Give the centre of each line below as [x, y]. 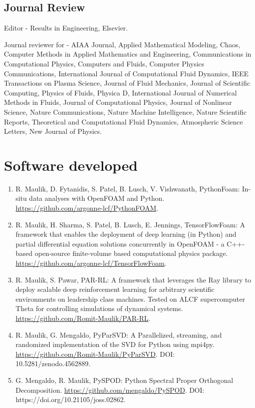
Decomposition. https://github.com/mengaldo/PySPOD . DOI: [110, 390]
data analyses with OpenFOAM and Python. [97, 198]
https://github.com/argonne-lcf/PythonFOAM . [87, 208]
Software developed [71, 165]
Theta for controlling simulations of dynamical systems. [99, 308]
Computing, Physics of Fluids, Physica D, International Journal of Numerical [120, 92]
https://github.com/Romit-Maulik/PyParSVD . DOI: [95, 354]
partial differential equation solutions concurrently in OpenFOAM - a [120, 243]
